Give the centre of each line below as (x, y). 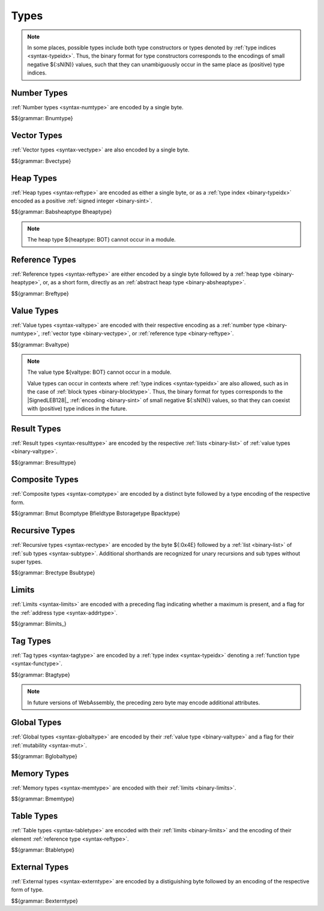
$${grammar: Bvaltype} (40, 344)
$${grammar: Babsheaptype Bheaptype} (61, 212)
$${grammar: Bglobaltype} (44, 757)
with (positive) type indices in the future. (77, 408)
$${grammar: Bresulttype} (43, 462)
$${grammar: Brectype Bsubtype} (53, 573)
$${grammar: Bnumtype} (42, 118)
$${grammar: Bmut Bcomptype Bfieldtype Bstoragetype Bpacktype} (95, 513)
